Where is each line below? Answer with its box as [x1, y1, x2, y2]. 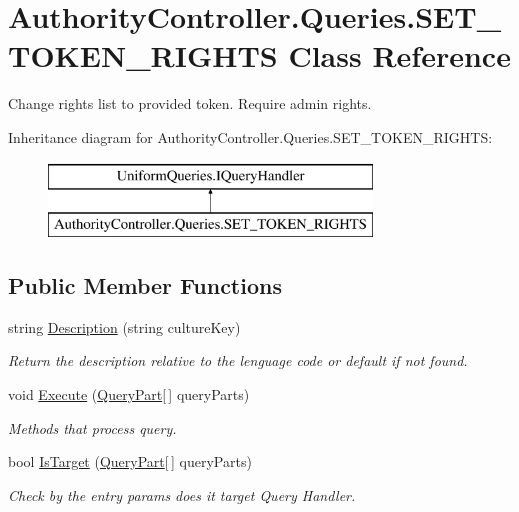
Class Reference [288, 35, 511, 76]
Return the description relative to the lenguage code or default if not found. [8, 350, 468, 371]
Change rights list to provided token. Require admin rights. [8, 93, 372, 114]
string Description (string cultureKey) [8, 316, 241, 337]
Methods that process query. [8, 417, 177, 438]
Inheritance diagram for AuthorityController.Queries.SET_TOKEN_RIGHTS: [8, 126, 493, 147]
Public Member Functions [8, 270, 282, 301]
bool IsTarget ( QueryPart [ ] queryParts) [8, 451, 252, 472]
